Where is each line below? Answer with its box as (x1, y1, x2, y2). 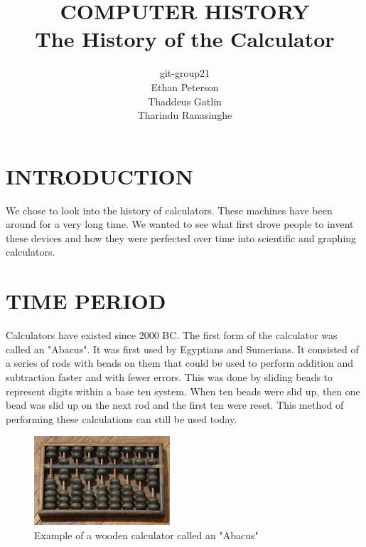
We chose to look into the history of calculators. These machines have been (6, 202, 333, 217)
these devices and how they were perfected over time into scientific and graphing (6, 230, 357, 245)
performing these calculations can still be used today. (6, 411, 237, 426)
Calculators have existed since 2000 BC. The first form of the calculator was (6, 328, 338, 343)
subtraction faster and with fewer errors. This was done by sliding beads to (6, 369, 333, 384)
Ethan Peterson (151, 79, 219, 94)
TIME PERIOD (6, 286, 166, 316)
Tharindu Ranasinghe (137, 108, 232, 123)
